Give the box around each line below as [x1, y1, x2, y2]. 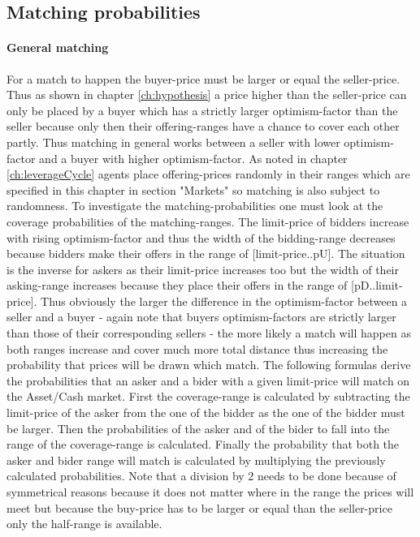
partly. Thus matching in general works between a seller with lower [6, 133, 340, 150]
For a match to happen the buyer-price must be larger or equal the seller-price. [6, 70, 401, 87]
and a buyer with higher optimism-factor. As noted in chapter [39, 149, 348, 166]
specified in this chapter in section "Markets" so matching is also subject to [6, 181, 380, 198]
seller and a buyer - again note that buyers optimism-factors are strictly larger [6, 308, 396, 325]
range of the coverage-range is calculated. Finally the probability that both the [6, 436, 400, 453]
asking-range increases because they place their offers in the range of [6, 277, 348, 294]
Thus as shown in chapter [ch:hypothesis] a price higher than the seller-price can [6, 86, 407, 103]
